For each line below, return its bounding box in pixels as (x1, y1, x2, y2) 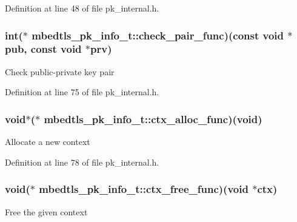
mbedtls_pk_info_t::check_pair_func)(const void (32, 27, 284, 42)
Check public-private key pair (5, 65, 115, 78)
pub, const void (5, 41, 82, 56)
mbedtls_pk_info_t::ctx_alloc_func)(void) (44, 111, 262, 126)
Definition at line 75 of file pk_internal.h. (5, 86, 159, 98)
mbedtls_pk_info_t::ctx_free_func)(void (39, 181, 249, 197)
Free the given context (5, 205, 88, 218)
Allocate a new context (5, 135, 90, 148)
